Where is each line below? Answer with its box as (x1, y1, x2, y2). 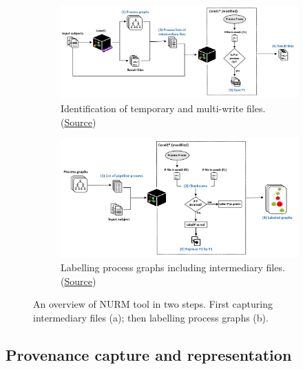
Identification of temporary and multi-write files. (61, 101, 266, 115)
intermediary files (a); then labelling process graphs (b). (33, 310, 269, 324)
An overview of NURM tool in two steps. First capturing (33, 297, 273, 311)
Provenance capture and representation (6, 344, 292, 365)
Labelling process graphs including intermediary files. (61, 260, 285, 274)
